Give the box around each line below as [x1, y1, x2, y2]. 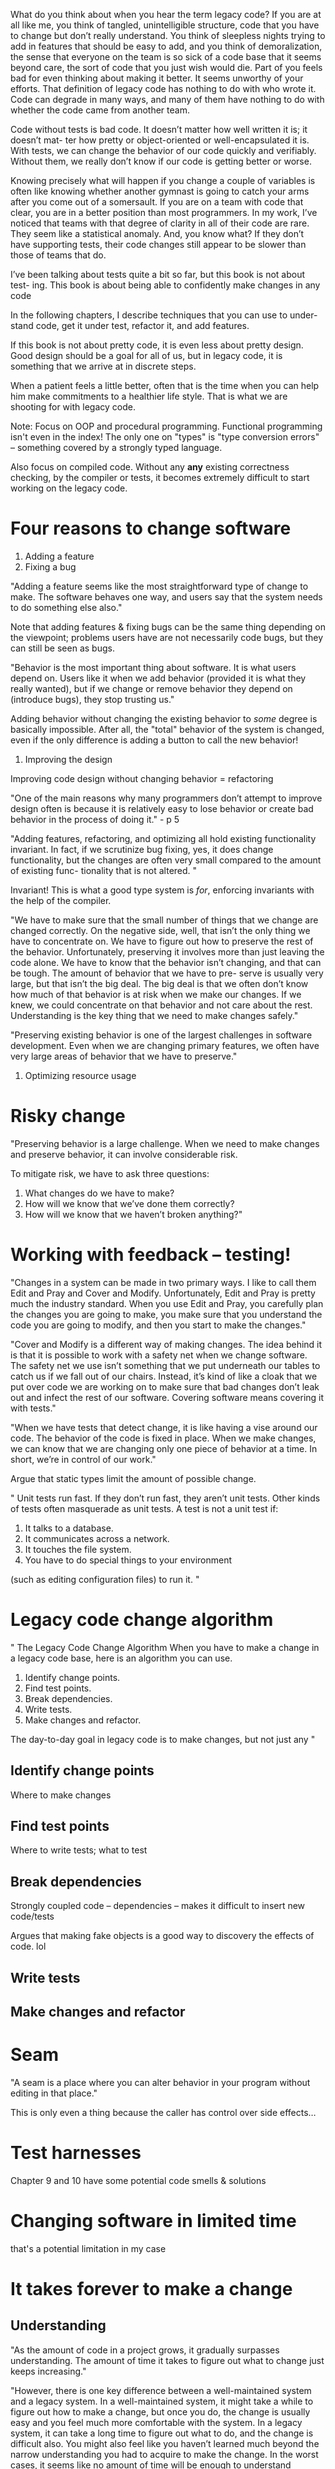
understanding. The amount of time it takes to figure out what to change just [10, 2354, 325, 2366]
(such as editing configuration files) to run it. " [10, 1573, 200, 1585]
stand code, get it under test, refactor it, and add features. [10, 320, 250, 331]
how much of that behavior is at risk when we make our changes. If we [10, 988, 302, 1000]
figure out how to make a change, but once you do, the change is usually [10, 2405, 311, 2418]
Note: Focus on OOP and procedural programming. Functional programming [10, 420, 323, 432]
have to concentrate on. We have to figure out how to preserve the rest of [10, 935, 314, 947]
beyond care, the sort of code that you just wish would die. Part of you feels [10, 62, 323, 73]
